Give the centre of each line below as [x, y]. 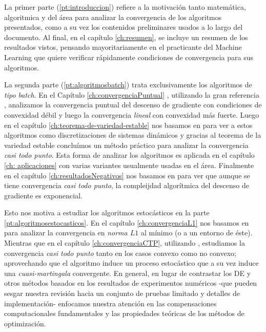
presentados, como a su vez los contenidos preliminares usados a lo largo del [124, 27]
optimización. [25, 323]
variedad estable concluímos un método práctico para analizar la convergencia [126, 145]
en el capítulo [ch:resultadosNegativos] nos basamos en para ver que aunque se [127, 175]
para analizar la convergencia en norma [66, 233]
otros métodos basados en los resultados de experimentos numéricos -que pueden [131, 283]
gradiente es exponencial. [43, 195]
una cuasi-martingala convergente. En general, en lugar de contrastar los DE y [128, 273]
